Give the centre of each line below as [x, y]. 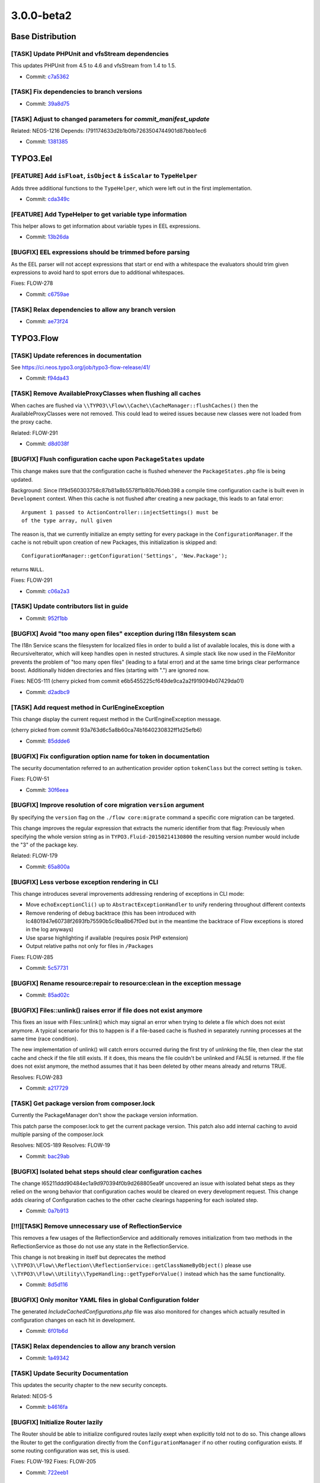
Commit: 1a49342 [47, 1358]
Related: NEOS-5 [32, 1396]
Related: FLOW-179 [34, 856]
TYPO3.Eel [32, 159]
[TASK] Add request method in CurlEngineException [88, 707]
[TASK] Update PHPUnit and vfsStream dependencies [90, 53]
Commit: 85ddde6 [48, 741]
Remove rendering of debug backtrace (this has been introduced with [111, 913]
